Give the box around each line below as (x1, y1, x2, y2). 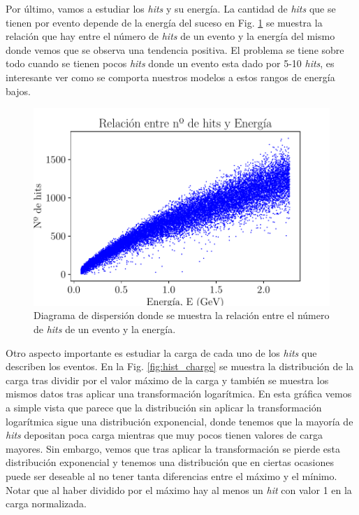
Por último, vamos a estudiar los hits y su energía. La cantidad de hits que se (6, 1, 336, 15)
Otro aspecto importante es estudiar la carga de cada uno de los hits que (6, 345, 317, 360)
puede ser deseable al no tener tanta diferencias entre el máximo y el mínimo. (6, 468, 337, 483)
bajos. (6, 83, 31, 98)
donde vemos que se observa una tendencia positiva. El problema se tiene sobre (6, 42, 344, 57)
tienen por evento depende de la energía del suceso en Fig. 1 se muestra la (6, 15, 323, 29)
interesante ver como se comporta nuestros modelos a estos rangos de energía (6, 69, 335, 84)
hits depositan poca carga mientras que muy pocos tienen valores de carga (6, 428, 323, 442)
